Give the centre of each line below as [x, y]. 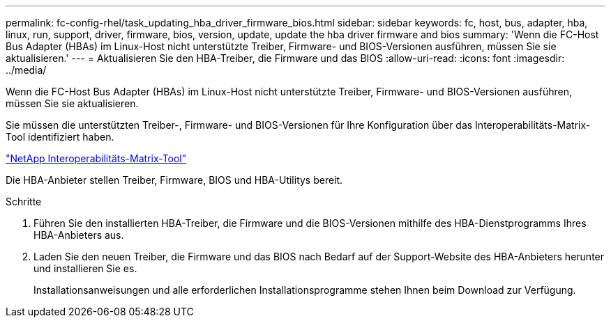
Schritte [24, 202]
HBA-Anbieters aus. [79, 235]
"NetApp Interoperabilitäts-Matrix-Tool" [96, 158]
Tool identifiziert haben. [60, 137]
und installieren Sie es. [85, 268]
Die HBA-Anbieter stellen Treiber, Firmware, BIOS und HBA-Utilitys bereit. [174, 180]
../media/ [26, 70]
